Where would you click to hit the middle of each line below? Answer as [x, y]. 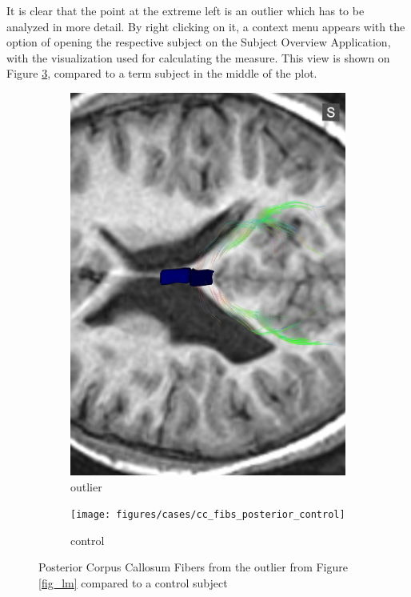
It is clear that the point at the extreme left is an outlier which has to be [186, 10]
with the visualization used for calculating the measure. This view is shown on [198, 57]
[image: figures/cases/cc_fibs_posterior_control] [208, 515]
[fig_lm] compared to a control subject [133, 582]
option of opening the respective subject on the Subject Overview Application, [199, 42]
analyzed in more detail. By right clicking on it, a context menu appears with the [206, 26]
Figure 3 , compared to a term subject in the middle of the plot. [162, 73]
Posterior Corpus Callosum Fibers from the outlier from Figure [194, 567]
